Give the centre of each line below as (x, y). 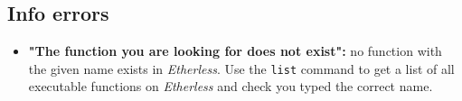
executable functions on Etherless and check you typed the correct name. (231, 86)
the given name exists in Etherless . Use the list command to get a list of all (241, 68)
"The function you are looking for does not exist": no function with (235, 51)
